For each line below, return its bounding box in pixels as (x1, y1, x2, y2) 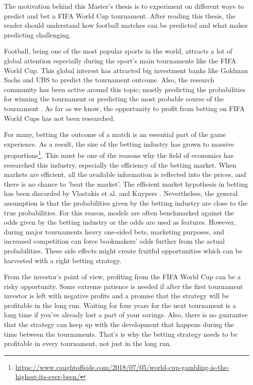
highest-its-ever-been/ (15, 371, 80, 382)
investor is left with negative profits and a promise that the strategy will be (4, 290, 229, 301)
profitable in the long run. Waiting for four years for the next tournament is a (4, 300, 236, 310)
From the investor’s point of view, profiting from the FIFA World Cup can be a (4, 271, 241, 282)
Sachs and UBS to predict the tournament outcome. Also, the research (4, 75, 215, 85)
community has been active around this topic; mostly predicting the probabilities (4, 84, 246, 94)
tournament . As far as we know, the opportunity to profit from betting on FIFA (4, 103, 245, 113)
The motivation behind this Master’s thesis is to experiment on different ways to (4, 1, 244, 11)
